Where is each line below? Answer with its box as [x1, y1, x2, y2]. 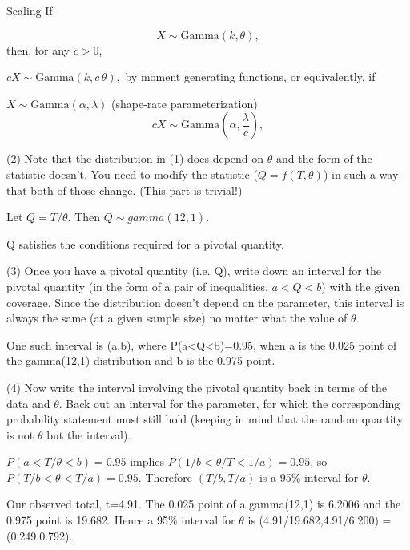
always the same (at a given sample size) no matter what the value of [6, 309, 348, 326]
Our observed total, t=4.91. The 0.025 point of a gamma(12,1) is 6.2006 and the [6, 495, 401, 512]
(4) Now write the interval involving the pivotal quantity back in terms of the [6, 378, 388, 395]
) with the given [321, 277, 400, 294]
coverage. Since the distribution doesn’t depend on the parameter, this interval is [6, 293, 404, 310]
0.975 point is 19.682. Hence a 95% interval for [6, 512, 235, 528]
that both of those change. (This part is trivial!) [6, 181, 243, 198]
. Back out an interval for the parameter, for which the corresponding [58, 394, 400, 411]
